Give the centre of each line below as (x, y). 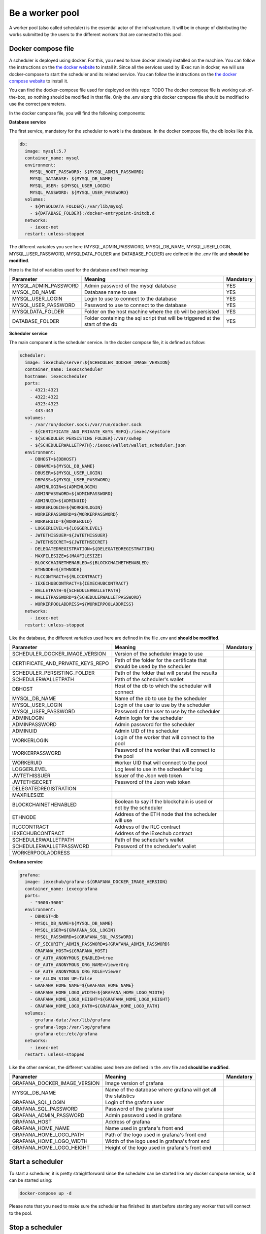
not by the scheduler (138, 808)
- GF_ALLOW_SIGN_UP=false (61, 978)
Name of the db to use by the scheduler (161, 698)
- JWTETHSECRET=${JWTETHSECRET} (69, 542)
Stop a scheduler (36, 1227)
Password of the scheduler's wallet (155, 846)
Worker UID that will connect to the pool (161, 763)
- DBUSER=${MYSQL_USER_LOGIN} (66, 473)
